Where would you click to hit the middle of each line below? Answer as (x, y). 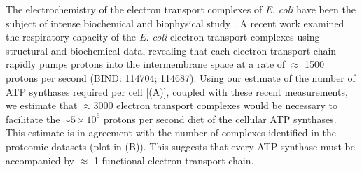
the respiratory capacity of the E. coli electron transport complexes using (163, 37)
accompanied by (40, 160)
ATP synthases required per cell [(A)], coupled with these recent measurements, (177, 91)
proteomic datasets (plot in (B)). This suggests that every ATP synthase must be (180, 146)
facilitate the (33, 119)
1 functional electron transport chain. (174, 160)
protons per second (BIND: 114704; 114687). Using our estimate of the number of (181, 77)
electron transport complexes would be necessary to (227, 105)
